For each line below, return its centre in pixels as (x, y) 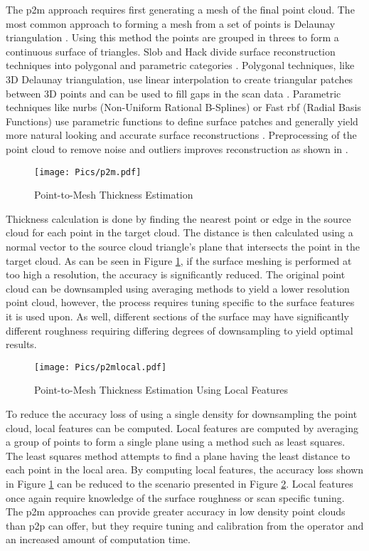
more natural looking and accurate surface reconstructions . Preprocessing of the (181, 135)
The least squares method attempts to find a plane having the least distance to (178, 455)
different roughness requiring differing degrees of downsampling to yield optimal (180, 330)
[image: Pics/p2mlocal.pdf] (101, 367)
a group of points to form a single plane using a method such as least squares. (176, 442)
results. (21, 344)
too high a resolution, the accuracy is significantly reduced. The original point (176, 274)
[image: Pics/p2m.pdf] (88, 172)
